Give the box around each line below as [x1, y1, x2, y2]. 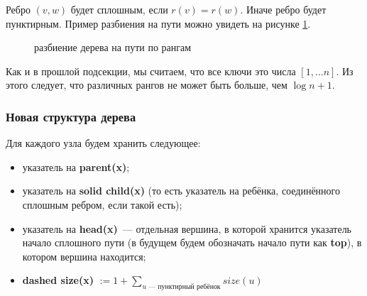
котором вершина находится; [22, 248, 146, 263]
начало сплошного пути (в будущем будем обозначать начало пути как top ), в [22, 235, 362, 250]
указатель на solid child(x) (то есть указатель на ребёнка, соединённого [22, 183, 340, 198]
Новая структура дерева [6, 107, 136, 125]
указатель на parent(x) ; [22, 159, 130, 174]
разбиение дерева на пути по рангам [34, 40, 192, 55]
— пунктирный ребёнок [148, 283, 221, 291]
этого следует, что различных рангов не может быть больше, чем [6, 77, 287, 92]
